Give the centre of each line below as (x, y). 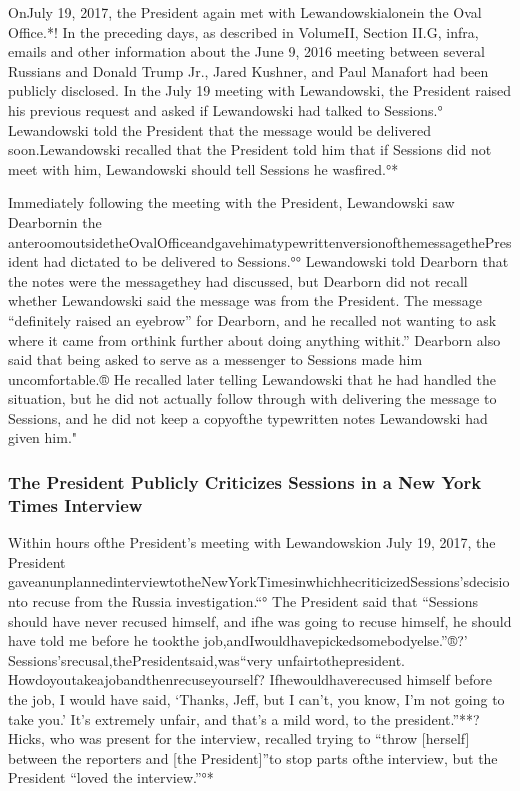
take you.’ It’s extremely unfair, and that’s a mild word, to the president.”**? (244, 718)
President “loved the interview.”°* (111, 777)
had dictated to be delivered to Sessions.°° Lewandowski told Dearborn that (276, 261)
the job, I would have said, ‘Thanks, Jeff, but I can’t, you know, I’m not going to (256, 698)
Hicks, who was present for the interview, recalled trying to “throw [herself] (239, 738)
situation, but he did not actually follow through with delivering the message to (252, 398)
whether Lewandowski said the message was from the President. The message (245, 300)
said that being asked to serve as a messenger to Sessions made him (215, 359)
